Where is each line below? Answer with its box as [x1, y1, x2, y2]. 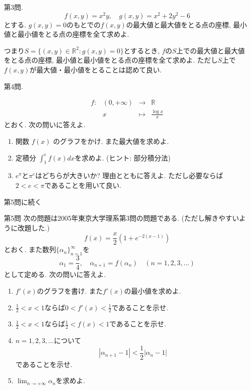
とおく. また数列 [4, 244, 56, 254]
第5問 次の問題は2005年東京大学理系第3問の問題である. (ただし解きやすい [4, 213, 239, 223]
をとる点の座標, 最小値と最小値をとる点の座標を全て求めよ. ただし [4, 55, 218, 65]
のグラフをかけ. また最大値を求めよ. [53, 136, 169, 146]
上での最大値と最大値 [176, 45, 245, 55]
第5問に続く [4, 196, 42, 206]
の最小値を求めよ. [124, 285, 181, 296]
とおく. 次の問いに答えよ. [4, 119, 86, 130]
